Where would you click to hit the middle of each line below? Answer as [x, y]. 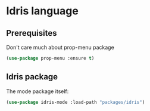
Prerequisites [32, 33]
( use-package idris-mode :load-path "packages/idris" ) [76, 102]
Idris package [32, 77]
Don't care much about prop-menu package [60, 47]
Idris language [42, 11]
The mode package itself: [37, 91]
